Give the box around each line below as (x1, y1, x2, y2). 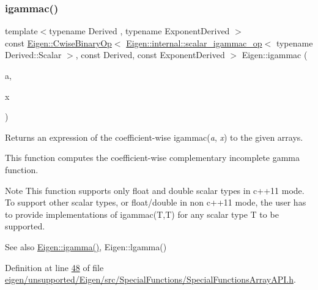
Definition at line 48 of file (5, 261, 104, 273)
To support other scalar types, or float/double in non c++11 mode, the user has (5, 196, 306, 209)
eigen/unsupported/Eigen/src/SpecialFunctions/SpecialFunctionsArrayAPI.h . (5, 273, 296, 286)
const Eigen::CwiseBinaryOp (5, 36, 112, 49)
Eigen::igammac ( (242, 48, 308, 61)
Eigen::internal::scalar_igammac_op (126, 36, 262, 49)
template (5, 24, 38, 37)
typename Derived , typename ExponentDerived (49, 24, 230, 37)
